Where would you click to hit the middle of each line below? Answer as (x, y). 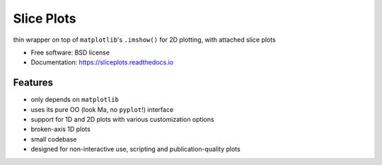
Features (33, 82)
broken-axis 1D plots (61, 129)
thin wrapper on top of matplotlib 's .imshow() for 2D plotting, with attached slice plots (144, 40)
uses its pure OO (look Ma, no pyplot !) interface (102, 109)
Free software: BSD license (70, 52)
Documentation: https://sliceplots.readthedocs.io (102, 62)
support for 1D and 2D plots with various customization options (123, 120)
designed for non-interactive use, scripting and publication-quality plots (135, 149)
